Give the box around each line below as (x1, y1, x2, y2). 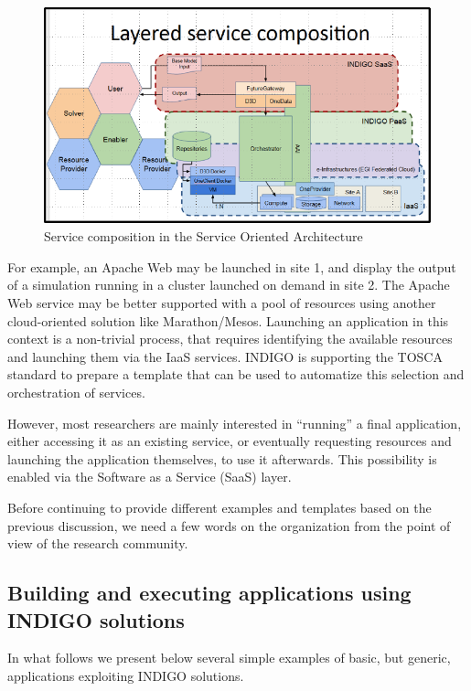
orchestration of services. (7, 382, 145, 401)
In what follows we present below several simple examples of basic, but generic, (7, 648, 451, 667)
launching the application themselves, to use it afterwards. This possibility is (7, 449, 437, 468)
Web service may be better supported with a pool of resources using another (7, 293, 436, 312)
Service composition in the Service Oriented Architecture (44, 227, 363, 246)
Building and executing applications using (7, 579, 412, 607)
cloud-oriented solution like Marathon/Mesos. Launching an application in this (7, 311, 449, 330)
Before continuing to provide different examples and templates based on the (7, 497, 432, 516)
